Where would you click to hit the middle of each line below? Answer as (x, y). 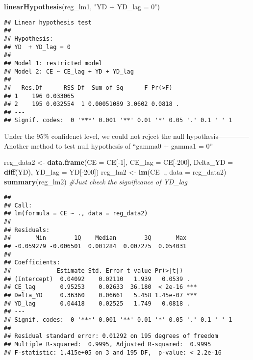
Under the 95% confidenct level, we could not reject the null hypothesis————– (126, 136)
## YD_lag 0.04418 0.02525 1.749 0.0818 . (97, 303)
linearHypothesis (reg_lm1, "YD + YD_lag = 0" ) (82, 6)
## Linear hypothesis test (48, 22)
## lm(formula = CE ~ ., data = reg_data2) (76, 214)
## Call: (18, 205)
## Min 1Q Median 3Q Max (95, 238)
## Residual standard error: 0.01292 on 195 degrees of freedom (111, 336)
